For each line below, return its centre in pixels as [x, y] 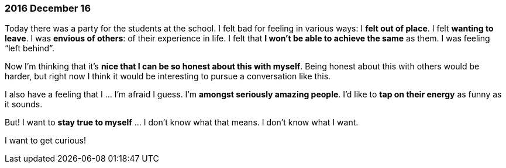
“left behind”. [30, 48]
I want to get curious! [46, 141]
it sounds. [24, 104]
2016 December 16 [48, 8]
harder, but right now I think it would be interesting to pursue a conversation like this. [168, 76]
